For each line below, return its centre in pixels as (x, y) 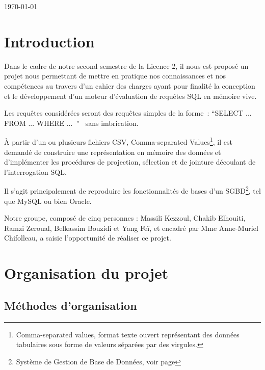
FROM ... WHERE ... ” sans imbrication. (71, 123)
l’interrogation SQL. (35, 171)
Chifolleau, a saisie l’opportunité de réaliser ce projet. (88, 238)
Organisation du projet (86, 273)
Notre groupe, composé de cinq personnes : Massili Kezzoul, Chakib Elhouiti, (125, 218)
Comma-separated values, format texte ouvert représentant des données (128, 334)
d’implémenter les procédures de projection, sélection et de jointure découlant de (130, 162)
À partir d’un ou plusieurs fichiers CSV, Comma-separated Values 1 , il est (118, 141)
